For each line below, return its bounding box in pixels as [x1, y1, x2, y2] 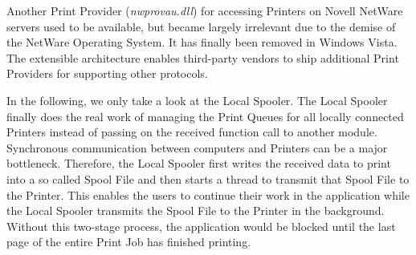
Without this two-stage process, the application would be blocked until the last [6, 217, 396, 234]
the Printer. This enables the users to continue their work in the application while [6, 186, 410, 203]
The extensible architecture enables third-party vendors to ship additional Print [6, 49, 399, 66]
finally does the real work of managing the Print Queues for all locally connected [6, 107, 404, 124]
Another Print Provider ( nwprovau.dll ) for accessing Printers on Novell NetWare [6, 2, 403, 18]
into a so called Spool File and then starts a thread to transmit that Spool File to [6, 170, 410, 187]
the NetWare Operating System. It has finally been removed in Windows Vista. [6, 34, 398, 51]
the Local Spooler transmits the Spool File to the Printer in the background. [6, 202, 385, 219]
